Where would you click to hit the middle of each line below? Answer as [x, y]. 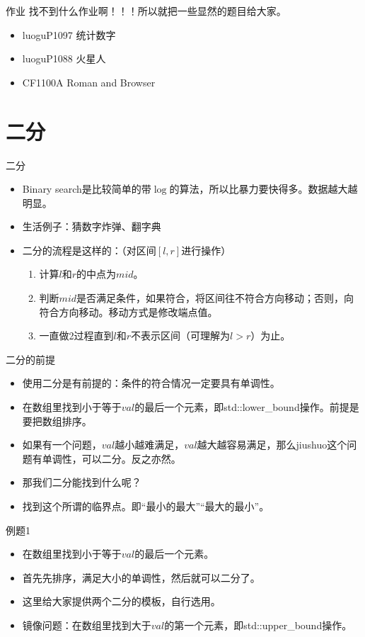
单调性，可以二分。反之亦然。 [111, 458]
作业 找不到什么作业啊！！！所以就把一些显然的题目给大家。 [146, 11]
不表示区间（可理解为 [181, 336]
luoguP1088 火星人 [64, 58]
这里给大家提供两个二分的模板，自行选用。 [121, 601]
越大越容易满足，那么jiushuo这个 [272, 445]
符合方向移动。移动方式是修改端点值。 [128, 311]
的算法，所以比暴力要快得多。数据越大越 [263, 189]
